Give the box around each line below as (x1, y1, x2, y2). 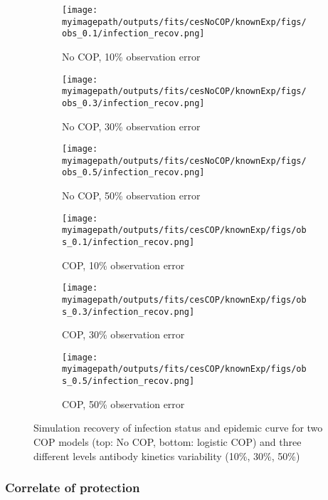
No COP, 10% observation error (62, 48, 201, 63)
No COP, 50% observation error (62, 188, 201, 203)
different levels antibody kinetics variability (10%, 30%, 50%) (33, 448, 300, 463)
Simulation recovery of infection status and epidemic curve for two (33, 420, 323, 435)
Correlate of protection (5, 479, 140, 496)
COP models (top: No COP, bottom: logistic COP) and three (33, 434, 302, 449)
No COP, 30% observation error (62, 118, 201, 133)
